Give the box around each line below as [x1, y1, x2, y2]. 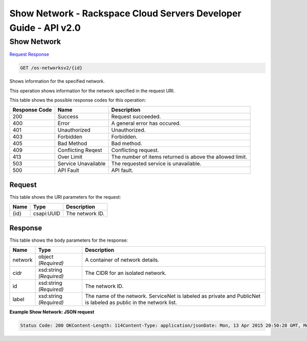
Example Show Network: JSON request [9, 309, 95, 315]
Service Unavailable [57, 160, 106, 167]
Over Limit [57, 154, 83, 161]
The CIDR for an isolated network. [85, 269, 167, 276]
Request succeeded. [111, 113, 161, 120]
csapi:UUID [33, 210, 61, 217]
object [38, 253, 54, 261]
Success [57, 113, 79, 120]
